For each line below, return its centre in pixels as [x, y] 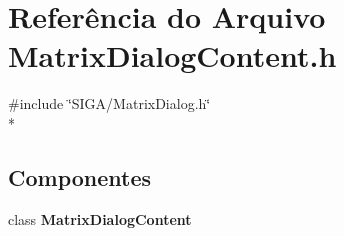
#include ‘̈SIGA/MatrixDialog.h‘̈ [109, 103]
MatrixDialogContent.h [172, 55]
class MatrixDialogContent [100, 218]
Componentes [80, 176]
